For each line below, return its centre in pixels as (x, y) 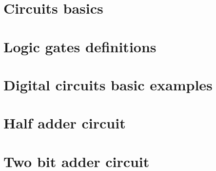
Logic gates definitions (80, 46)
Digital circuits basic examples (108, 84)
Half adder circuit (65, 123)
